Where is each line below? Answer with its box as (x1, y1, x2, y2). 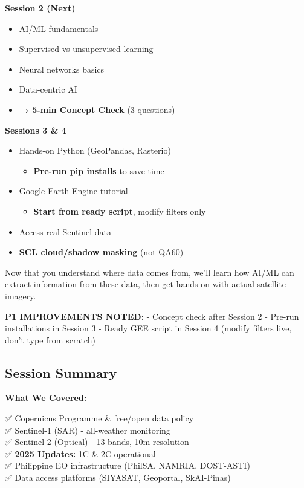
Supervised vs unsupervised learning (19, 42, 154, 55)
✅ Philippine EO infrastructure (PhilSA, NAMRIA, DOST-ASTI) (5, 459, 250, 472)
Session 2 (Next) (5, 2, 76, 14)
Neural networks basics (19, 62, 105, 75)
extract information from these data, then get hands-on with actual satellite (5, 278, 286, 290)
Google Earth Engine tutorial (19, 184, 128, 197)
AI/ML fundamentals (19, 22, 99, 34)
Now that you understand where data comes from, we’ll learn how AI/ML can (5, 265, 294, 278)
